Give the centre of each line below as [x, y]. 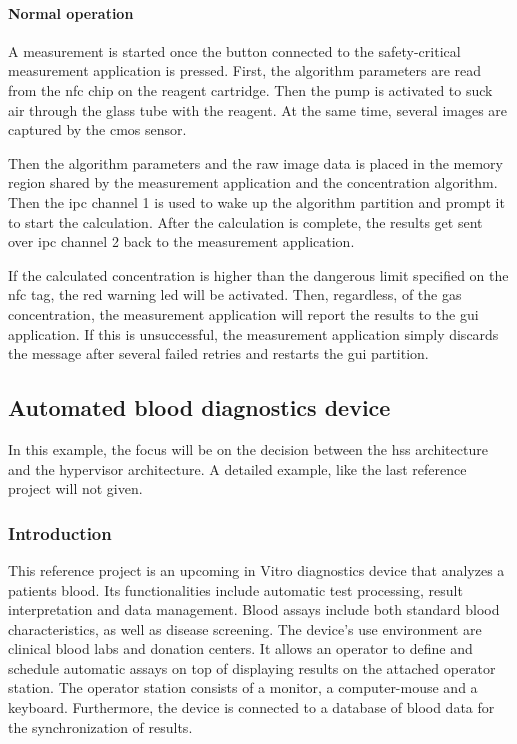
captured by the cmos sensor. [97, 129]
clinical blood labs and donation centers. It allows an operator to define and [240, 648]
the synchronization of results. [100, 726]
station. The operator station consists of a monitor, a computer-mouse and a [243, 687]
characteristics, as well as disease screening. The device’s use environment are [245, 628]
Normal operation [71, 12]
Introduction [60, 532]
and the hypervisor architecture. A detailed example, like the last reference [237, 468]
